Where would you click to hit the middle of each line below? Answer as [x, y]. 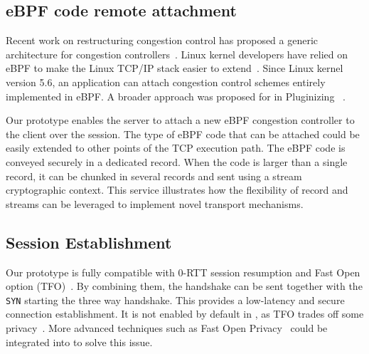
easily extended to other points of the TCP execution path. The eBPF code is [176, 148]
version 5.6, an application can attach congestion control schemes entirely [166, 82]
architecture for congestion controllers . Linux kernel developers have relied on [177, 54]
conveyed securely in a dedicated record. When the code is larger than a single [177, 161]
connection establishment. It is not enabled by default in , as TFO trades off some [185, 314]
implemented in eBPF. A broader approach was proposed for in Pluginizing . [176, 96]
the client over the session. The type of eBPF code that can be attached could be [183, 134]
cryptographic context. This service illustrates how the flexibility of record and [177, 190]
